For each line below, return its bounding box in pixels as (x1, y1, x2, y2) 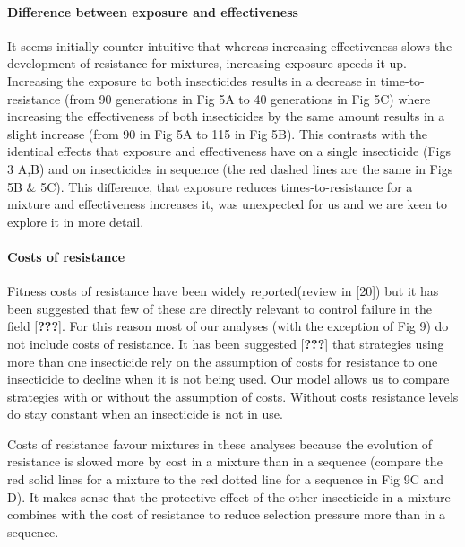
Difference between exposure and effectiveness (7, 2, 298, 21)
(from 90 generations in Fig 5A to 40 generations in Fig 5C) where (64, 89, 431, 108)
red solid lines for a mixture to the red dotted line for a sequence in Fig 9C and (7, 470, 444, 489)
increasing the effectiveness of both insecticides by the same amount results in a (7, 107, 445, 126)
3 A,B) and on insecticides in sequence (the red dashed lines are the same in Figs (7, 159, 453, 178)
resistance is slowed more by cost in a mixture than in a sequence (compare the (7, 452, 443, 471)
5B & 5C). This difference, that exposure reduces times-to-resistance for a (7, 177, 413, 195)
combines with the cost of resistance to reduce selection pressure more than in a (7, 505, 446, 524)
